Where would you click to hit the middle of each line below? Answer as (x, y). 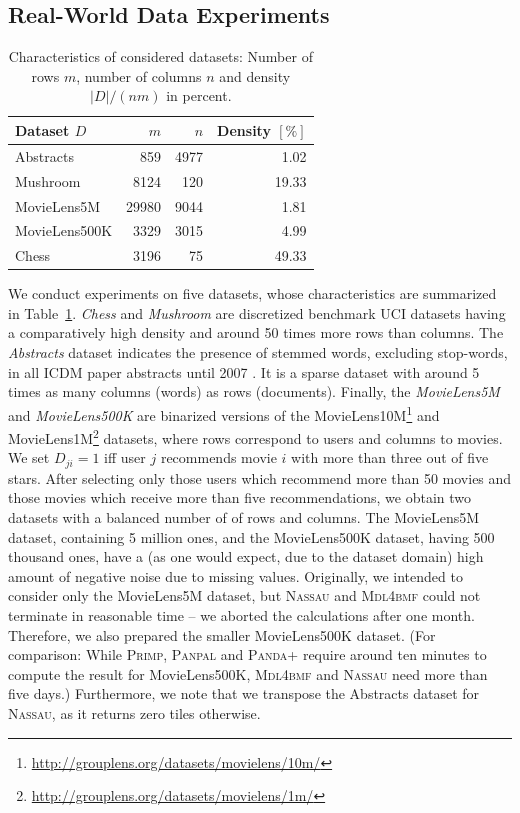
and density (255, 75)
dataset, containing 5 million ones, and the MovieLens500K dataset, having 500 (251, 536)
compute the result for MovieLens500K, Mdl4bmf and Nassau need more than (248, 673)
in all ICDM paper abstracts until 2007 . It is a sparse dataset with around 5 (244, 371)
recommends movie (218, 457)
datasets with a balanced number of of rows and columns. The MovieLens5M (244, 517)
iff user (125, 457)
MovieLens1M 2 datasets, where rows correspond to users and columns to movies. (255, 436)
